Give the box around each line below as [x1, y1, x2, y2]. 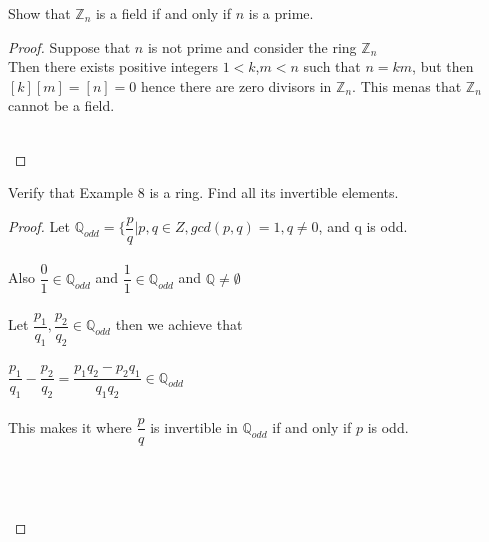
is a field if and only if [95, 3, 232, 23]
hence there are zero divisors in [140, 75, 332, 96]
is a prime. [248, 3, 314, 23]
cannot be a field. [8, 95, 115, 116]
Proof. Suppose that [8, 36, 131, 57]
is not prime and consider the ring [147, 36, 357, 57]
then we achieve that [115, 314, 243, 335]
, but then [412, 56, 474, 77]
